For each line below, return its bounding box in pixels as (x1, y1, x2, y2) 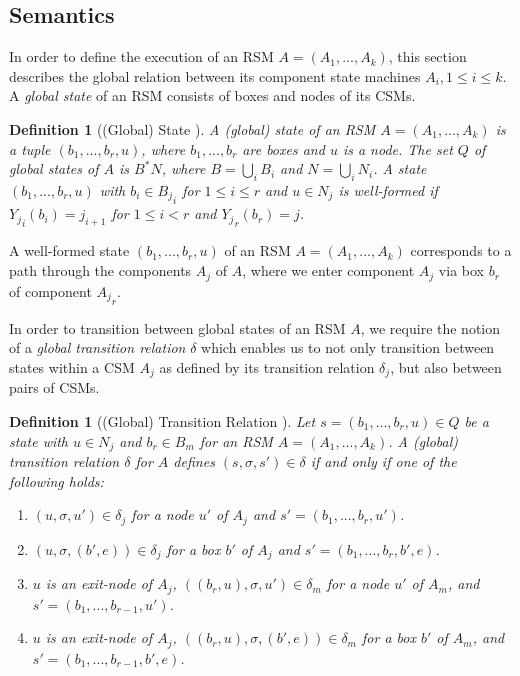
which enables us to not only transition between (201, 337, 495, 358)
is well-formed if (338, 179, 438, 200)
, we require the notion (360, 317, 501, 338)
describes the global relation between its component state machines (9, 65, 421, 86)
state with (9, 430, 69, 451)
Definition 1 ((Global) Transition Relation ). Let (9, 411, 316, 431)
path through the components (9, 260, 192, 281)
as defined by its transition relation (159, 356, 375, 377)
